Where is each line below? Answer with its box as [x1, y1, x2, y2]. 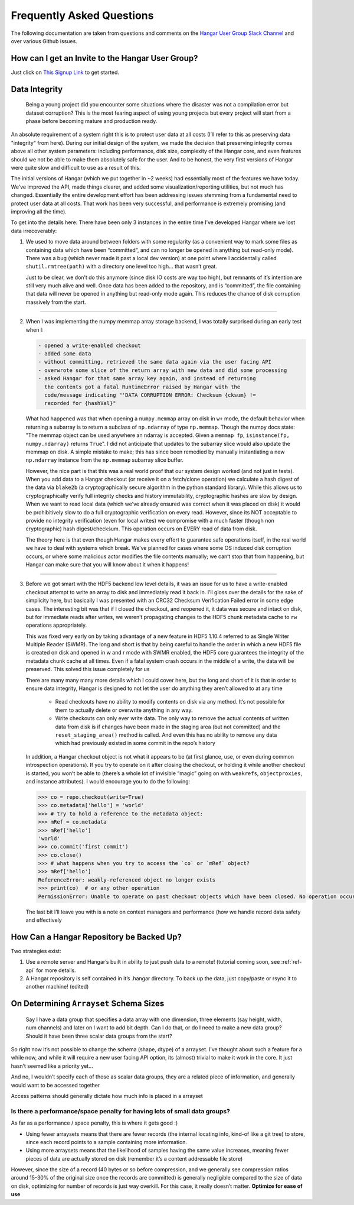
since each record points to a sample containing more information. [25, 1138, 188, 1145]
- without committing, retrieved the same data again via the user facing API [38, 358, 271, 365]
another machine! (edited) [25, 983, 89, 990]
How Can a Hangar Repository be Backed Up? [11, 932, 182, 942]
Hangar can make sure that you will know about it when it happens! [25, 561, 189, 568]
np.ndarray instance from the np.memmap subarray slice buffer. [25, 456, 184, 464]
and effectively [25, 916, 62, 924]
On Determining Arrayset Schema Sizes [11, 999, 165, 1009]
